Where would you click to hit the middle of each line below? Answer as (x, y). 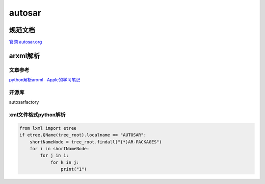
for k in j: (65, 162)
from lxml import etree (48, 128)
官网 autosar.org (26, 42)
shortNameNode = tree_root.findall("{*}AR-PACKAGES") (96, 142)
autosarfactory (24, 102)
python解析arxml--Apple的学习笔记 (45, 80)
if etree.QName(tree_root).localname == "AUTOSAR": (83, 135)
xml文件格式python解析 (37, 115)
